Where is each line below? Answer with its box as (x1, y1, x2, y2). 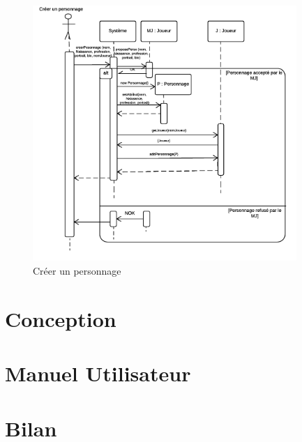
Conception (5, 304, 116, 333)
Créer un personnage (33, 264, 121, 278)
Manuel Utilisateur (5, 359, 191, 388)
